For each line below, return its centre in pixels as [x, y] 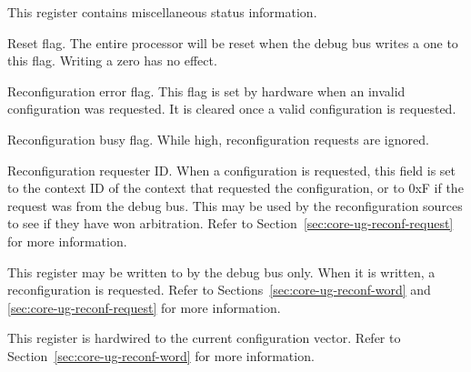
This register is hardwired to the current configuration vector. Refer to [204, 338]
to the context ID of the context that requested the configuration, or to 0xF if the [235, 188]
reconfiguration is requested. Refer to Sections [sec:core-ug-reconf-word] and [219, 290]
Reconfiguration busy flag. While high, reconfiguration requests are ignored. [218, 139]
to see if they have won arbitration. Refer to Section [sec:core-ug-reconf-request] [230, 223]
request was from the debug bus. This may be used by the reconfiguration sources [235, 205]
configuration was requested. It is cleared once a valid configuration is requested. [232, 109]
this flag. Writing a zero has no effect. [112, 60]
